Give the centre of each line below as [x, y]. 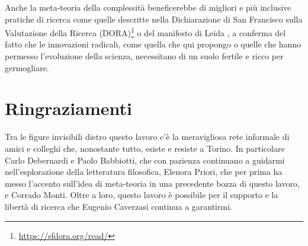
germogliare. [27, 67]
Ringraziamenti [68, 108]
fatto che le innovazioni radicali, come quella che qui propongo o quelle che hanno [153, 44]
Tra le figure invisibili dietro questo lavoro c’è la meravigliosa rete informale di [147, 137]
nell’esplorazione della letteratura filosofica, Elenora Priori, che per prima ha [144, 172]
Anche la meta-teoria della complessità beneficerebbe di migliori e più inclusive [148, 7]
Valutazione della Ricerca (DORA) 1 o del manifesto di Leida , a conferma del [145, 32]
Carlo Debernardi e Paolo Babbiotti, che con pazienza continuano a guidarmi [145, 160]
